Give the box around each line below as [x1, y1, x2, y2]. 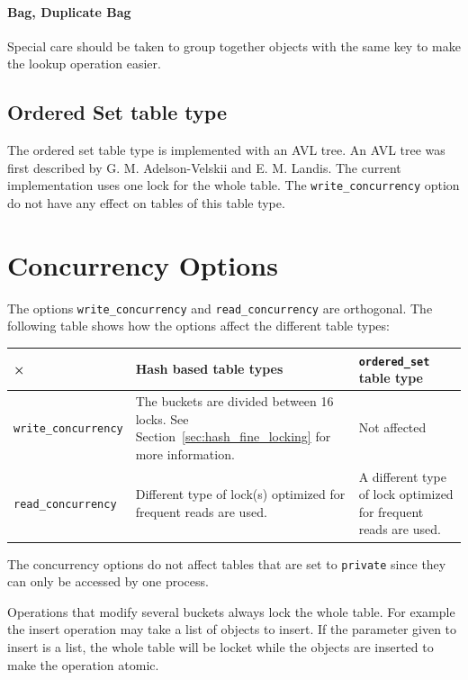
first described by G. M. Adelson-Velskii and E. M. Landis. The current [7, 158, 401, 177]
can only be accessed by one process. [7, 572, 209, 591]
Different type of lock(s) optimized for [135, 485, 346, 503]
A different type [358, 467, 446, 485]
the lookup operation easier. [7, 54, 161, 73]
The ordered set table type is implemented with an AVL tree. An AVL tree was [7, 141, 445, 159]
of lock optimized [358, 485, 454, 503]
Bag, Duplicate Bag [7, 2, 131, 21]
